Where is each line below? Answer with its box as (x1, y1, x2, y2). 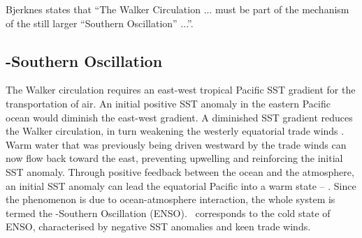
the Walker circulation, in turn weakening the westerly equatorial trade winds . (6, 124, 345, 138)
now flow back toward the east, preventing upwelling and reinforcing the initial (6, 151, 343, 165)
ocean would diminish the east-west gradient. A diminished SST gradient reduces (6, 110, 353, 124)
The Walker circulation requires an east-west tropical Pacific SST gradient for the (6, 82, 356, 97)
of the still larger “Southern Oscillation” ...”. (6, 15, 194, 30)
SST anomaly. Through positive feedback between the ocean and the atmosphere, (6, 164, 354, 179)
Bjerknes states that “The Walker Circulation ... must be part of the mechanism (6, 2, 349, 16)
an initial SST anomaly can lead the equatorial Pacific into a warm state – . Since (6, 178, 356, 193)
